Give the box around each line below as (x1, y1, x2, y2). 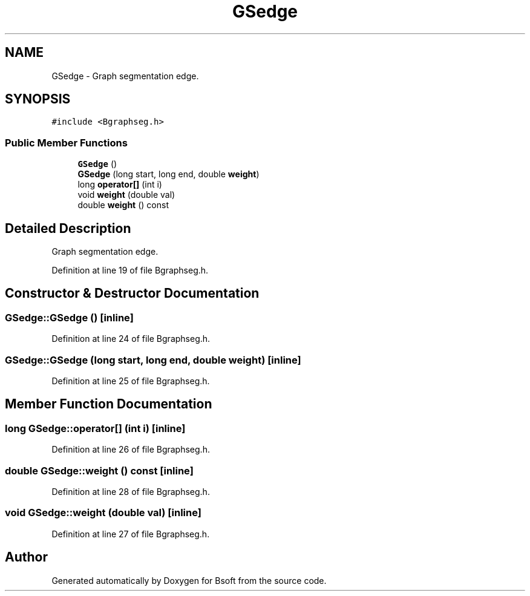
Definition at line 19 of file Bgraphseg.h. (51, 265, 209, 276)
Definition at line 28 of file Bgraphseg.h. (51, 486, 210, 497)
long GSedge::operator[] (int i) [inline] (5, 422, 186, 434)
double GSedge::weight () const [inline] (5, 464, 194, 477)
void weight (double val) (77, 189, 175, 200)
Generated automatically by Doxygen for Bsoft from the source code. (51, 575, 327, 586)
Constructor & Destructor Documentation (5, 286, 260, 301)
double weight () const (77, 200, 169, 211)
